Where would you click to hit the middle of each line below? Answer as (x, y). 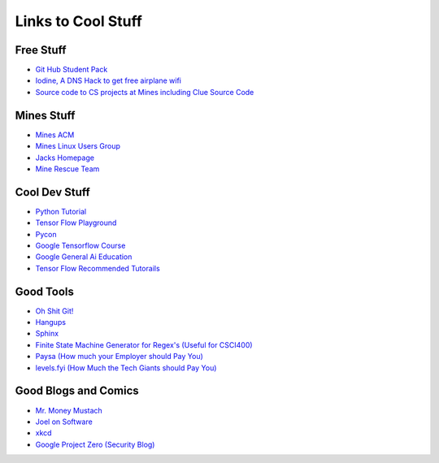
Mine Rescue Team (67, 169)
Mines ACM (55, 135)
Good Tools (45, 291)
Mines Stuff (45, 115)
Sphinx (47, 334)
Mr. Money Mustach (69, 410)
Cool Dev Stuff (53, 192)
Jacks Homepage (65, 158)
